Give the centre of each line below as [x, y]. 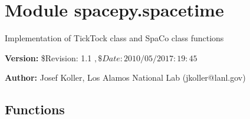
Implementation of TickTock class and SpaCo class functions [114, 38]
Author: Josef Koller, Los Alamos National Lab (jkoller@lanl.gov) [125, 77]
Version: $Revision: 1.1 [48, 57]
